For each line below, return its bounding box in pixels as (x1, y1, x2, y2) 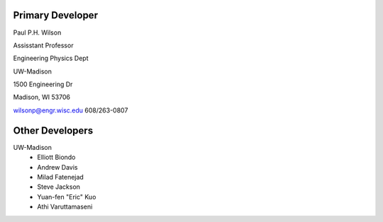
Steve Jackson (37, 182, 81, 191)
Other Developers (13, 124, 94, 136)
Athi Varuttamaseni (37, 202, 93, 211)
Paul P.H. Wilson (13, 28, 62, 37)
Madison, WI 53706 (13, 93, 71, 102)
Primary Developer (13, 9, 99, 21)
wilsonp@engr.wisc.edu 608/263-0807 (13, 106, 128, 115)
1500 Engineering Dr (13, 80, 73, 88)
